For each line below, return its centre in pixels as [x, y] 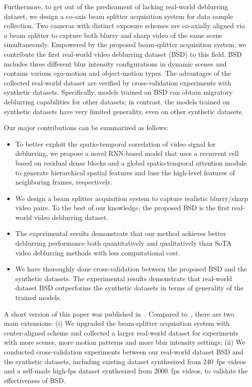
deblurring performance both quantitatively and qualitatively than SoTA [123, 243]
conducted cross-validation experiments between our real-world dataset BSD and [124, 352]
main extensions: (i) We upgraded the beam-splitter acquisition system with [117, 323]
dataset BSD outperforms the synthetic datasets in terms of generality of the [129, 288]
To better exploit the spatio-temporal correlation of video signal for [115, 143]
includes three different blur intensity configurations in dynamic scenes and [115, 63]
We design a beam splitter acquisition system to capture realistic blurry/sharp [132, 198]
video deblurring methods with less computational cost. [98, 252]
